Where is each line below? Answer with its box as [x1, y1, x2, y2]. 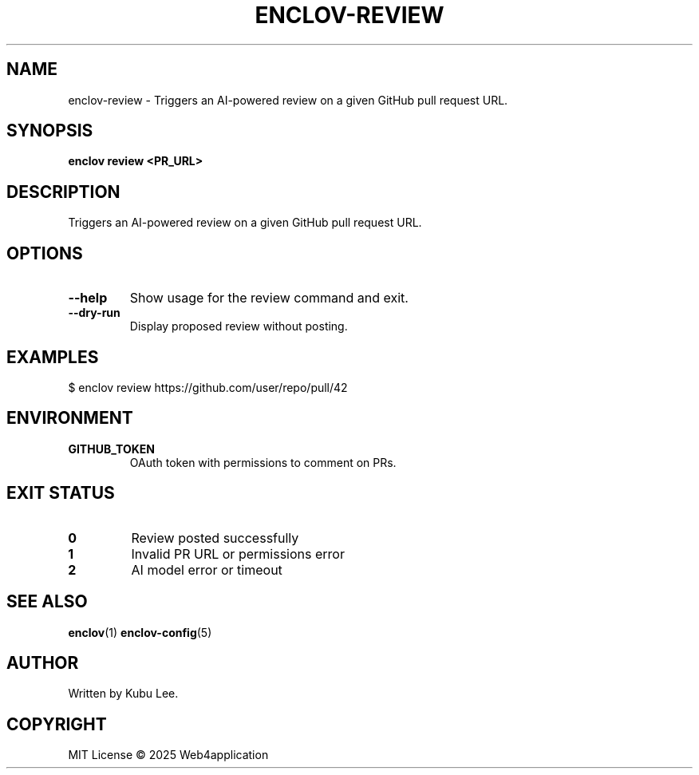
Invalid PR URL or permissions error [131, 545, 345, 562]
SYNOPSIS [6, 121, 93, 141]
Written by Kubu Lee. [68, 686, 179, 701]
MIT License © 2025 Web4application [68, 748, 269, 762]
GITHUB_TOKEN [68, 441, 155, 456]
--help [68, 290, 108, 306]
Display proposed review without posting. [129, 319, 348, 334]
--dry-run [68, 306, 120, 320]
